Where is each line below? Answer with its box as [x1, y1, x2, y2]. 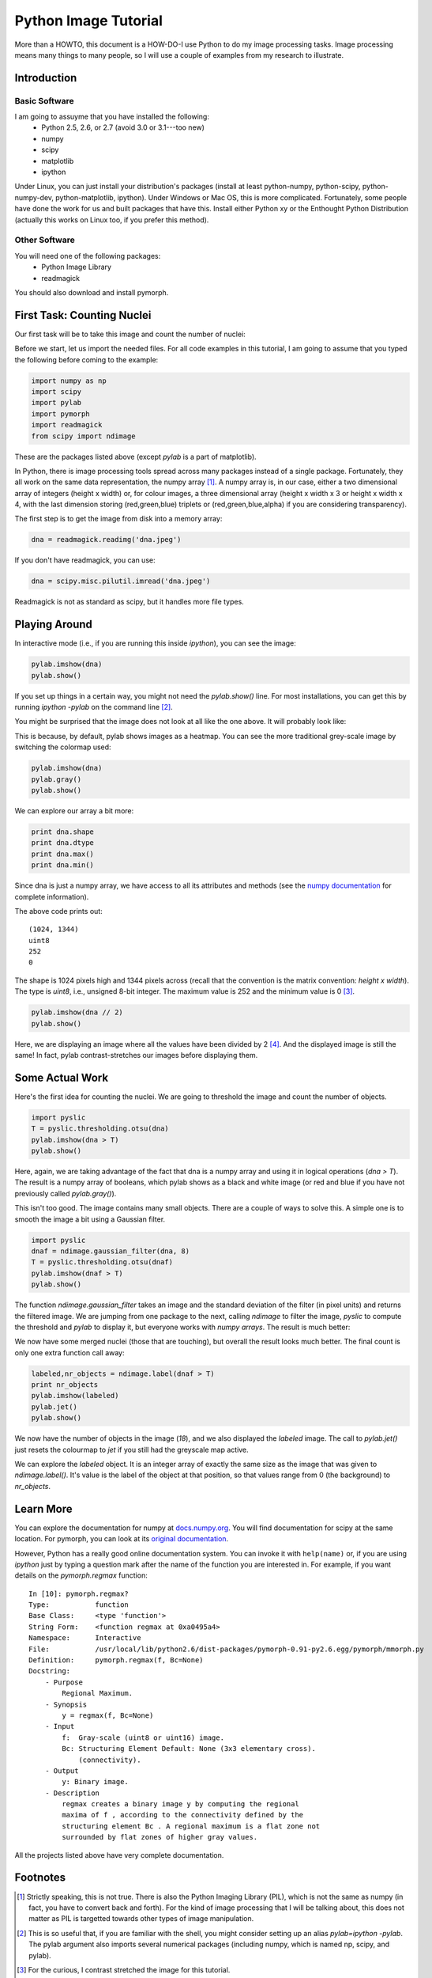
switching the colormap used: [14, 742, 111, 752]
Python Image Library [41, 262, 112, 272]
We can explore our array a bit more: [14, 806, 134, 815]
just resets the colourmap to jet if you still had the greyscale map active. [14, 1445, 249, 1454]
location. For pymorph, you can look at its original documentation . [14, 1534, 229, 1544]
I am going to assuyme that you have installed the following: [14, 112, 209, 122]
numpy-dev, [14, 192, 54, 202]
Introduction [14, 71, 77, 85]
